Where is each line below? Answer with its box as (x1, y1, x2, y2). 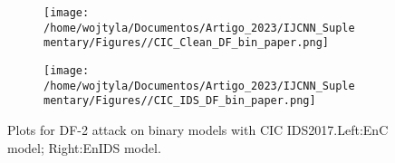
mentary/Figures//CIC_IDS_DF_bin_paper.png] (43, 94, 316, 108)
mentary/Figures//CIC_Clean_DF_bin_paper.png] (43, 36, 329, 50)
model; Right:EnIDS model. (7, 138, 161, 157)
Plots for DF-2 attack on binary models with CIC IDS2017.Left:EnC (7, 120, 389, 139)
